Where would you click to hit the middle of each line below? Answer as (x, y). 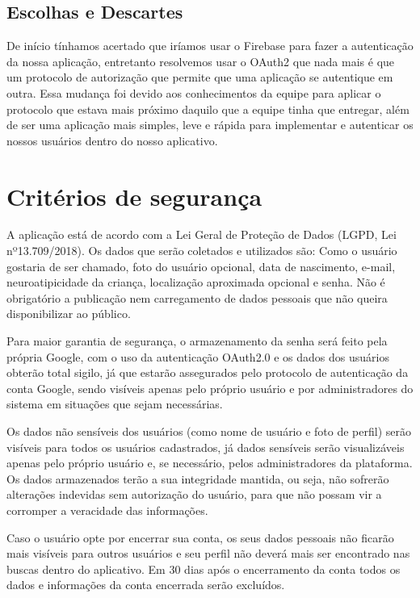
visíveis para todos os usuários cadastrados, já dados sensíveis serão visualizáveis (206, 447)
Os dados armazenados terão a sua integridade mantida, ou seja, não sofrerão (198, 478)
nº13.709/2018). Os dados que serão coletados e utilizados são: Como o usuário (202, 251)
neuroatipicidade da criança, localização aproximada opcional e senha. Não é (196, 282)
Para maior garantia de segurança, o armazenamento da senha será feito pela (197, 341)
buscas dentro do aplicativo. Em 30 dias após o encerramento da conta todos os (204, 569)
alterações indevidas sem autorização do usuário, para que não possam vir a (194, 494)
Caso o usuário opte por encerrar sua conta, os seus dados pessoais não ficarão (200, 537)
